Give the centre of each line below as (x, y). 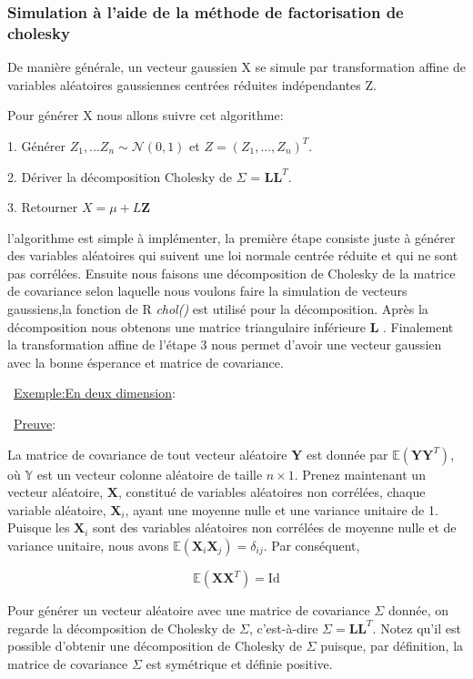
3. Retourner (43, 207)
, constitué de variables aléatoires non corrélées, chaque (272, 492)
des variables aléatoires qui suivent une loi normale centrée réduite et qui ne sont (233, 255)
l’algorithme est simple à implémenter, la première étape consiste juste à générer (231, 237)
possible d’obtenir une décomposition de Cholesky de (155, 646)
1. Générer (36, 145)
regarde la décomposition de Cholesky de (121, 628)
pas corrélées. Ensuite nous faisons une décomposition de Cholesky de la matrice (231, 273)
